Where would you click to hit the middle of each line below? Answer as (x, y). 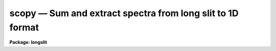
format (24, 27)
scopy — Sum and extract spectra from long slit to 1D (124, 13)
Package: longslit (28, 42)
